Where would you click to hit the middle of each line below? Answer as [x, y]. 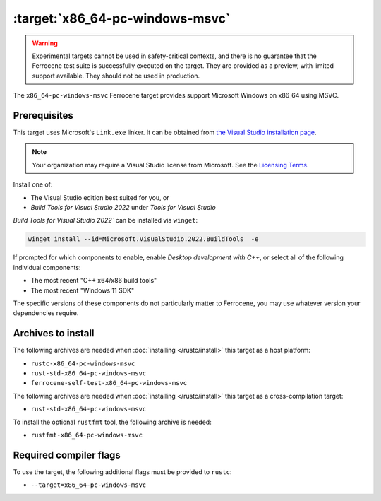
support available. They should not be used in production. [116, 76]
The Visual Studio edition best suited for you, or [100, 197]
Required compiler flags [67, 455]
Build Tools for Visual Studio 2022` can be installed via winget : [105, 220]
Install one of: [33, 184]
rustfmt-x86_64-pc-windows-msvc [86, 435]
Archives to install [54, 333]
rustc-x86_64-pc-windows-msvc [83, 363]
